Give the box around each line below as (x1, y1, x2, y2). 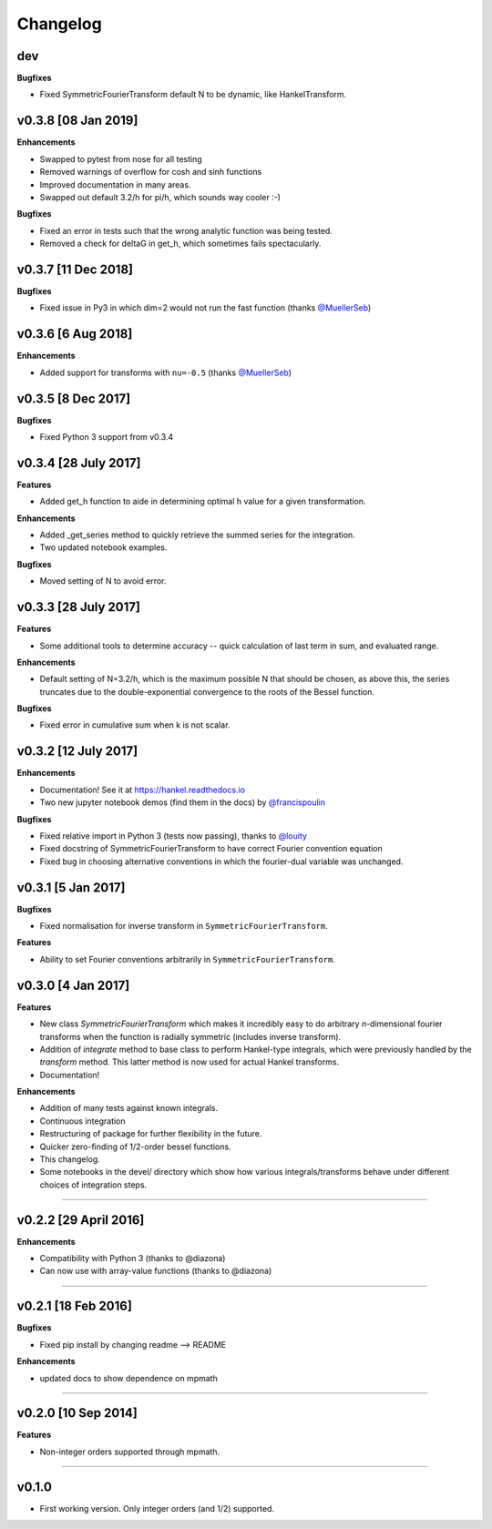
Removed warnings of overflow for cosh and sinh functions (39, 167, 262, 178)
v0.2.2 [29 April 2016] (16, 1212, 145, 1228)
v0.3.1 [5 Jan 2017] (16, 880, 126, 895)
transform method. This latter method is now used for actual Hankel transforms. (39, 1056, 340, 1067)
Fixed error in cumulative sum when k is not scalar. (39, 719, 231, 730)
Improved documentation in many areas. (39, 178, 191, 190)
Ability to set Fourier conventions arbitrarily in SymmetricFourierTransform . (39, 953, 336, 964)
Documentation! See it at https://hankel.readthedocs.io (39, 784, 246, 795)
